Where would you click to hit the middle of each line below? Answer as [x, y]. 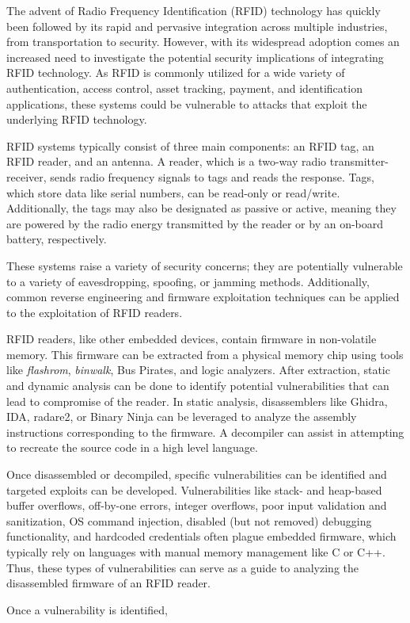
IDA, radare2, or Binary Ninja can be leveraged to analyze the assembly [182, 417]
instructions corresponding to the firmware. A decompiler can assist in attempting [205, 432]
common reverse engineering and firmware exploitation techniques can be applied [203, 297]
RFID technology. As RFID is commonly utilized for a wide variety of [176, 73]
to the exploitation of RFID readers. [95, 312]
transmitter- [359, 161]
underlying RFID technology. [77, 119]
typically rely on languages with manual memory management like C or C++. [196, 552]
